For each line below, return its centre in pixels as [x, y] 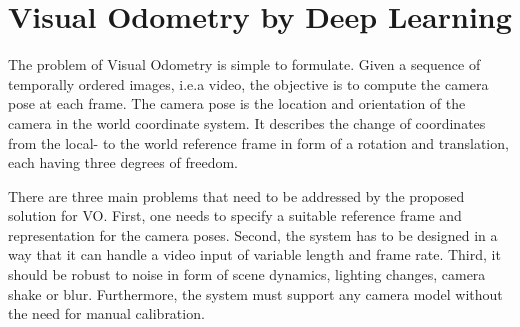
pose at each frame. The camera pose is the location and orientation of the [237, 103]
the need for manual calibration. [106, 313]
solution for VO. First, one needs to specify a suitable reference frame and [235, 215]
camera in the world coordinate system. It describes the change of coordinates [247, 122]
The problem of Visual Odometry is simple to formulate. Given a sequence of [244, 64]
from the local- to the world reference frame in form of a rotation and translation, [258, 142]
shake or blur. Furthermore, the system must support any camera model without [255, 293]
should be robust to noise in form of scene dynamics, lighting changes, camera [247, 274]
